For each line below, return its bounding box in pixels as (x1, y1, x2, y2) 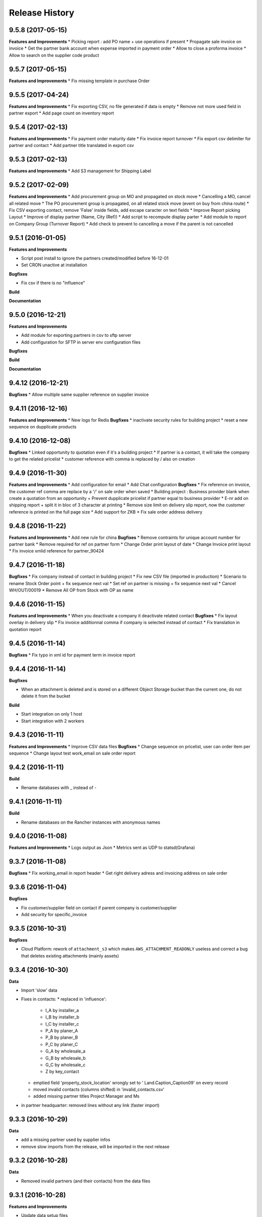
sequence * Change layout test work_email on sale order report (9, 750, 136, 756)
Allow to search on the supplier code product (9, 52, 99, 58)
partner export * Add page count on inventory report (9, 110, 114, 116)
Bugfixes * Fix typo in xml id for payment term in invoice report (9, 652, 135, 658)
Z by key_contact (45, 1069, 80, 1074)
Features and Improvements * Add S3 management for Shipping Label (9, 168, 151, 174)
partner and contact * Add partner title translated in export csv (9, 143, 134, 148)
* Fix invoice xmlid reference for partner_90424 (9, 548, 104, 554)
